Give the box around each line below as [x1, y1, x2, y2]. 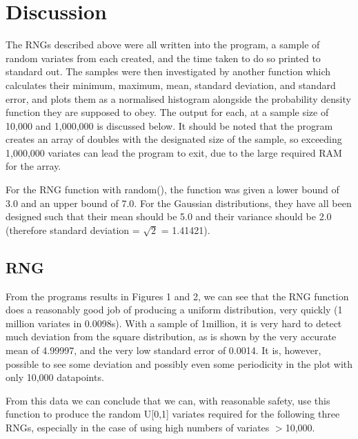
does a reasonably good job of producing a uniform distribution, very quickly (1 [6, 302, 343, 317]
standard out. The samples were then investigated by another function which [6, 64, 330, 79]
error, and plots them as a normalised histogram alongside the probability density [6, 91, 351, 106]
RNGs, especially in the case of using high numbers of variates [6, 420, 270, 434]
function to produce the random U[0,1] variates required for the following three [6, 407, 340, 421]
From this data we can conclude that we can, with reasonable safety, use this [6, 393, 330, 407]
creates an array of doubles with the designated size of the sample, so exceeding [6, 132, 342, 146]
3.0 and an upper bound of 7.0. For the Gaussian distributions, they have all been [6, 195, 352, 210]
